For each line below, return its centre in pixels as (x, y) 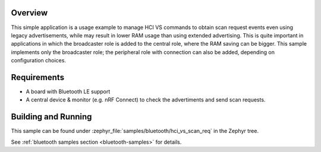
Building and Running (51, 117)
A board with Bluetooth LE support (68, 91)
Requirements (38, 77)
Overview (29, 13)
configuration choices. (39, 61)
